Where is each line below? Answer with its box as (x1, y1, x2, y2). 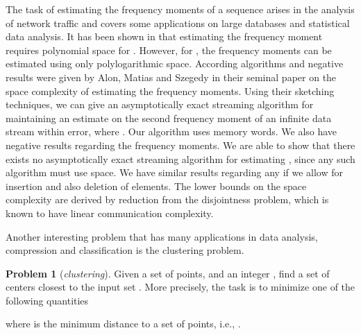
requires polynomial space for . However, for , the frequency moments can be (6, 42, 332, 57)
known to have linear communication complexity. (6, 205, 214, 220)
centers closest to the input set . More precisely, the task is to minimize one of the (6, 280, 355, 294)
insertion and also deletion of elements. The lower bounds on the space (6, 178, 307, 193)
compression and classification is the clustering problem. (6, 243, 244, 257)
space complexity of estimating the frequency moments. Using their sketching (6, 83, 335, 98)
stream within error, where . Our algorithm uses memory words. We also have (6, 124, 337, 139)
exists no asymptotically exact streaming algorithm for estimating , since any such (6, 151, 355, 166)
